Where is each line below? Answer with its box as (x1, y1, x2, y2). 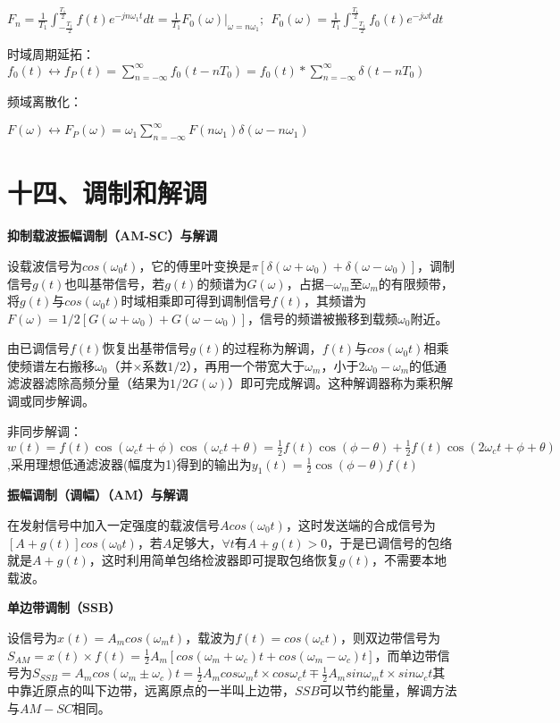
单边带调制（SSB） (7, 598, 121, 617)
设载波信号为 (7, 256, 82, 274)
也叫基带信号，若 (64, 273, 165, 292)
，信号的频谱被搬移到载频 (247, 308, 398, 327)
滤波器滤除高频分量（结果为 (7, 374, 170, 392)
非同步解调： (7, 421, 82, 440)
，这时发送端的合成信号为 (285, 515, 436, 534)
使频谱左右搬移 (7, 356, 95, 374)
